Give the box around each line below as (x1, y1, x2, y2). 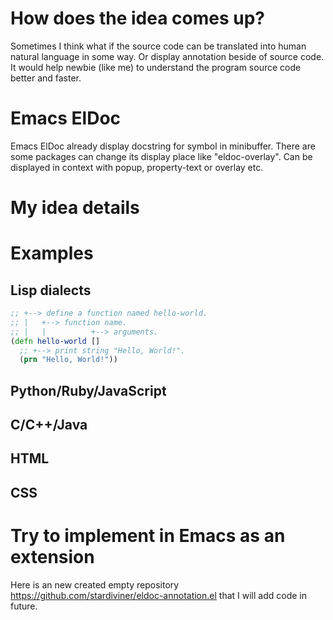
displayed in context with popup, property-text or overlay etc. (10, 161, 264, 173)
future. (10, 600, 38, 612)
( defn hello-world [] (10, 336, 101, 346)
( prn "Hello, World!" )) (19, 355, 118, 365)
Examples (10, 242, 94, 265)
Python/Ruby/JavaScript (10, 382, 167, 399)
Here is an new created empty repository (10, 578, 180, 591)
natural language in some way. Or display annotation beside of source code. (10, 50, 325, 62)
